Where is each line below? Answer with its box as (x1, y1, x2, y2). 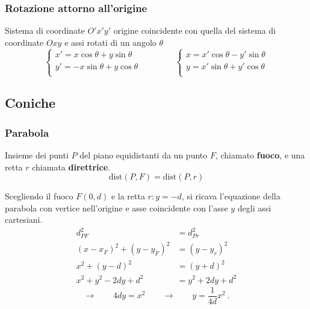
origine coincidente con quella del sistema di (113, 24, 276, 37)
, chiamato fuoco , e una (215, 149, 305, 161)
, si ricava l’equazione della (181, 190, 281, 202)
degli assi (237, 201, 271, 214)
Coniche (5, 93, 56, 112)
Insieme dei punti (5, 149, 69, 161)
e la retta (111, 190, 145, 202)
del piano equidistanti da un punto (79, 149, 208, 161)
